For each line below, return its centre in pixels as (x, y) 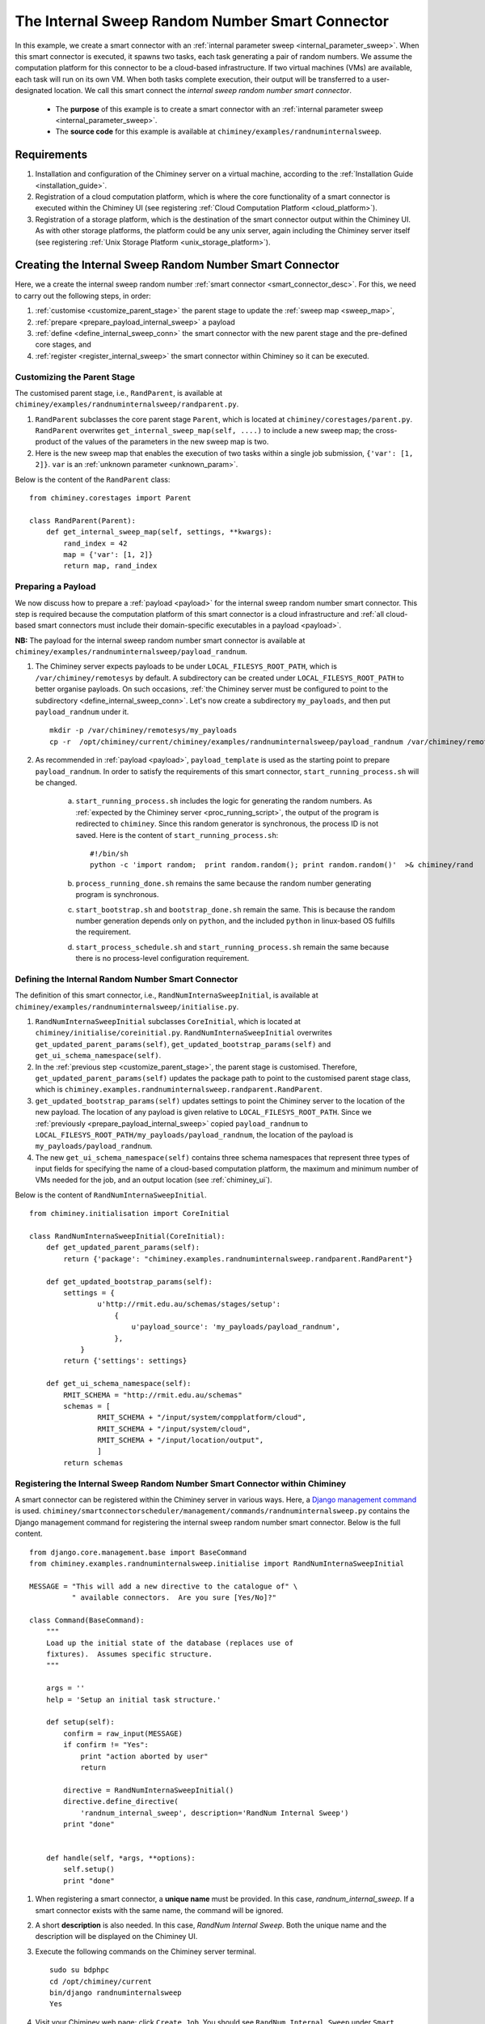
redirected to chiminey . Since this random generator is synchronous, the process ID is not (227, 824)
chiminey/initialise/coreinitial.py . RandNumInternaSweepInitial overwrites (184, 1033)
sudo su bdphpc (80, 1970)
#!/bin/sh (109, 853)
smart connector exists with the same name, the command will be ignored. (159, 1910)
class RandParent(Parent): (83, 521)
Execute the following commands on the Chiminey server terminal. (145, 1951)
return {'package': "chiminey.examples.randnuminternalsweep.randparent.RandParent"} (238, 1259)
